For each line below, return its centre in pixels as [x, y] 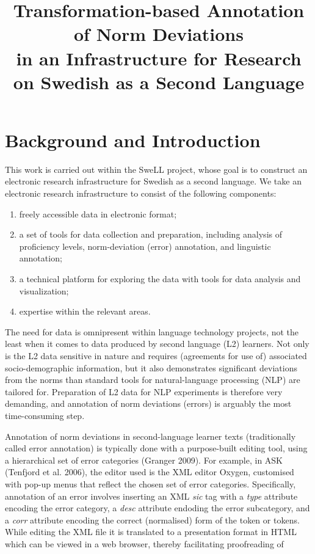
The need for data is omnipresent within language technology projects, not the [152, 331]
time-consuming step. [45, 415]
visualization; [44, 290]
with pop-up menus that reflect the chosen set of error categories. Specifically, [150, 483]
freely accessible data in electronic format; [98, 213]
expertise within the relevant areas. [85, 311]
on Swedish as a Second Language [159, 82]
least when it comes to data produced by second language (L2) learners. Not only [157, 344]
